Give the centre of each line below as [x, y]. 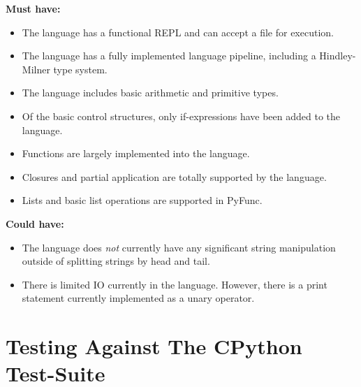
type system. [80, 69]
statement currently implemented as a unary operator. [138, 298]
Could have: [35, 223]
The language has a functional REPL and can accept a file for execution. [178, 32]
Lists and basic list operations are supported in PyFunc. [142, 200]
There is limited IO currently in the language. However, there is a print [175, 284]
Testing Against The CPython [154, 346]
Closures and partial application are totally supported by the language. [174, 176]
